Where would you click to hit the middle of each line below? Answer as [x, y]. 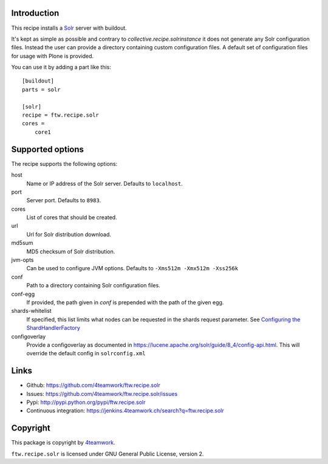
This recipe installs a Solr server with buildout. [69, 28]
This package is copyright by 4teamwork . [63, 443]
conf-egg [23, 294]
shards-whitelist [31, 311]
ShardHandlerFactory [53, 328]
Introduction [35, 13]
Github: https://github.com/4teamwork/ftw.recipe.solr [93, 385]
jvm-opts [22, 260]
